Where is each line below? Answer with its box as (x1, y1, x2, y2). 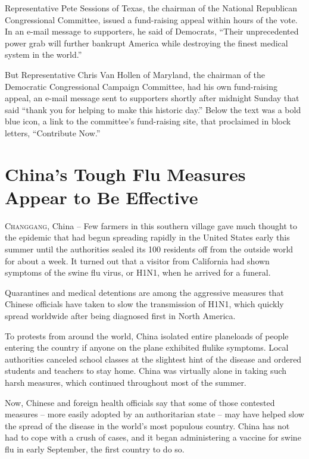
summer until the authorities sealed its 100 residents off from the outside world (5, 243, 294, 255)
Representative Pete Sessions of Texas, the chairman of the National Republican (5, 2, 298, 14)
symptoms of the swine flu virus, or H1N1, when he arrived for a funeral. (5, 266, 271, 279)
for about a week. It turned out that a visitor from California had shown (5, 254, 270, 267)
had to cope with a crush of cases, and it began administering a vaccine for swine (5, 431, 301, 444)
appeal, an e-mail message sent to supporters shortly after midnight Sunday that (5, 92, 299, 104)
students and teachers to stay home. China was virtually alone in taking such (5, 364, 287, 377)
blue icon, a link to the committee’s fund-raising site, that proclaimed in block (5, 115, 291, 127)
